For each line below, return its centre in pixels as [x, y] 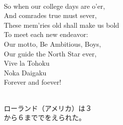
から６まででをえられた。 [45, 117]
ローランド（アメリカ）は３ [48, 108]
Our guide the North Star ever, [50, 53]
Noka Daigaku [25, 72]
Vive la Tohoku [27, 63]
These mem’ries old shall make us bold [62, 25]
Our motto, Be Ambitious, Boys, [53, 44]
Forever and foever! [33, 82]
